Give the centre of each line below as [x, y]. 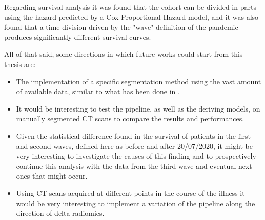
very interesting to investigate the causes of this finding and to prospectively [136, 156]
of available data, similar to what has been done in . [98, 91]
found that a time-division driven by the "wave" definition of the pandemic [121, 27]
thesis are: [20, 64]
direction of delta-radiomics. [60, 213]
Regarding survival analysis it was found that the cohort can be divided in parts [130, 7]
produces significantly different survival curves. [78, 37]
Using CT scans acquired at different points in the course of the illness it [130, 193]
